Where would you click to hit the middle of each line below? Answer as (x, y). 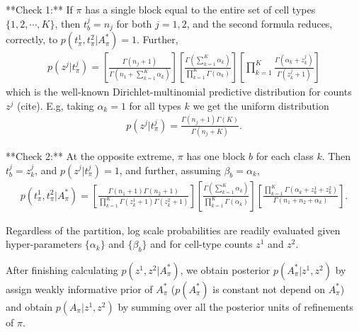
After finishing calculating (62, 269)
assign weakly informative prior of (79, 288)
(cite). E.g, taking (56, 105)
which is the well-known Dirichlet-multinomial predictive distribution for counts (179, 92)
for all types (155, 105)
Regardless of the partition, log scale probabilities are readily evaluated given (173, 230)
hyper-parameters (44, 244)
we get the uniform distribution (261, 105)
